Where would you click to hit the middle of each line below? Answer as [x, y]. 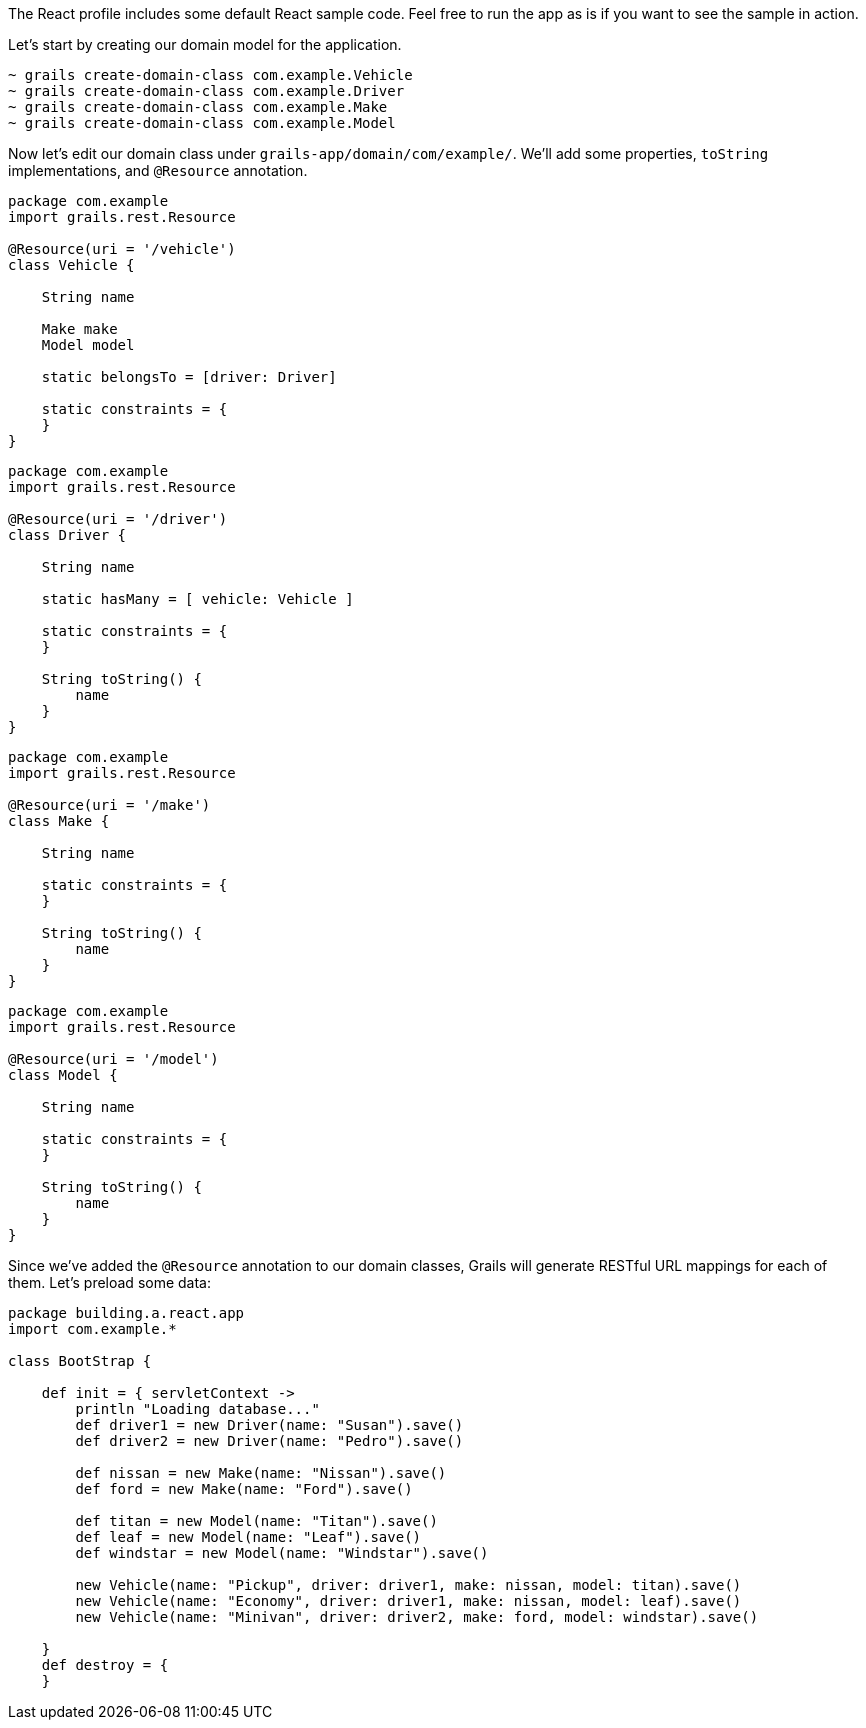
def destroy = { [105, 1665]
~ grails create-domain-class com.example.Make [198, 107]
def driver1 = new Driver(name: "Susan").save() [269, 1425]
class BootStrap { [80, 1361]
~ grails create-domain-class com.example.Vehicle [210, 75]
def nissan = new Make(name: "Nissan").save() [261, 1473]
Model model [88, 345]
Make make [79, 329]
